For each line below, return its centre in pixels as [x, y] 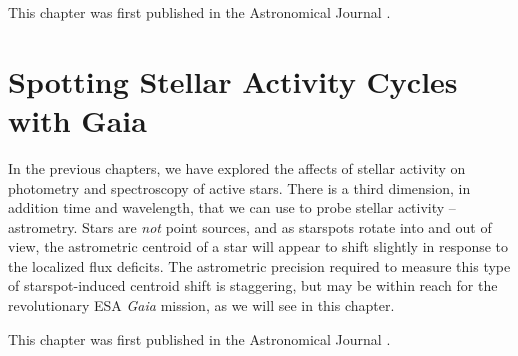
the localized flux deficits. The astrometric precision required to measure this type [259, 265]
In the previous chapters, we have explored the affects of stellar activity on [237, 167]
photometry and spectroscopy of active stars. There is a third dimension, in [239, 187]
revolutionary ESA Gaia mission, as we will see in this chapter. [201, 305]
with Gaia [77, 119]
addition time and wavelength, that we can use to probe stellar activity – [232, 207]
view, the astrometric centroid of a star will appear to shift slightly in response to [258, 246]
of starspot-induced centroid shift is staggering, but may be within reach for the [253, 285]
